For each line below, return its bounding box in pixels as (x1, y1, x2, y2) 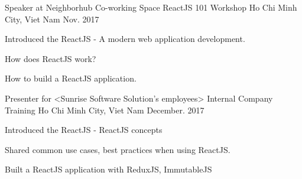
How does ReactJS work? (5, 52, 96, 64)
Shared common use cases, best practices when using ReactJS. (5, 143, 230, 155)
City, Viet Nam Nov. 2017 (5, 12, 99, 25)
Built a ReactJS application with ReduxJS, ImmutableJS (5, 163, 212, 175)
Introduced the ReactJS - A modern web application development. (5, 32, 245, 45)
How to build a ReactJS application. (5, 72, 137, 84)
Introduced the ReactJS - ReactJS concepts (5, 123, 163, 136)
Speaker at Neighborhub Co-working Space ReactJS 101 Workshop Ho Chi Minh (5, 1, 297, 13)
